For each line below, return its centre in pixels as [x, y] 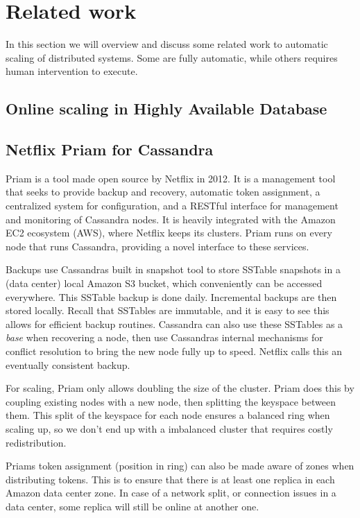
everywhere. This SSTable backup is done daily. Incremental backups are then [171, 296]
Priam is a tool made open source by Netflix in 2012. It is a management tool [171, 178]
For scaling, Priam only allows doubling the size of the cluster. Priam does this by [180, 388]
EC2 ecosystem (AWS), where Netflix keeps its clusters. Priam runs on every [169, 233]
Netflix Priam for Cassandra [110, 149]
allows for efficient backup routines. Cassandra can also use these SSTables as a [174, 323]
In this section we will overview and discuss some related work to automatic [167, 44]
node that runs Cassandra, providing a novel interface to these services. [157, 246]
